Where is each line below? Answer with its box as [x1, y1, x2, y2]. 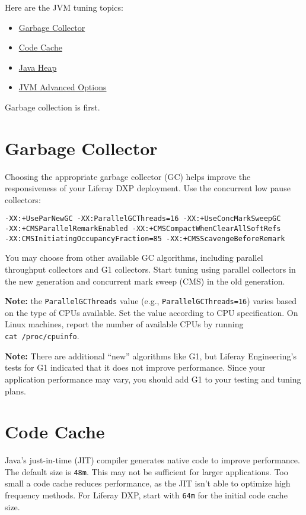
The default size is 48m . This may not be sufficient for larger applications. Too [5, 465, 288, 478]
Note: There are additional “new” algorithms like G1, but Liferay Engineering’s [5, 349, 297, 362]
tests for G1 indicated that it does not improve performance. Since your [5, 361, 266, 374]
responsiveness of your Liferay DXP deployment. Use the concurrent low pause [5, 182, 291, 194]
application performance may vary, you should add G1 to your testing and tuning [5, 372, 301, 385]
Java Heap [18, 61, 57, 73]
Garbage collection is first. [5, 100, 100, 113]
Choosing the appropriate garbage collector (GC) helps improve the [5, 170, 251, 182]
